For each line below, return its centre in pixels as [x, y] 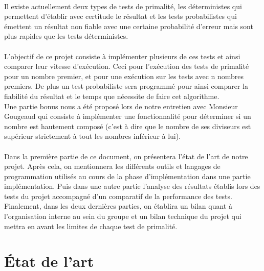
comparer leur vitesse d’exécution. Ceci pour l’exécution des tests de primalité [127, 66]
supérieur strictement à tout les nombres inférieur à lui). [93, 136]
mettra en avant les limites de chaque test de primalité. [91, 226]
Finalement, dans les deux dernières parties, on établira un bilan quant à [118, 206]
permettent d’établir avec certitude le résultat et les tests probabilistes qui [120, 16]
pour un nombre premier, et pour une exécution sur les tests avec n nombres [124, 76]
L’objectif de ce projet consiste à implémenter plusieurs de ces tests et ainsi [122, 56]
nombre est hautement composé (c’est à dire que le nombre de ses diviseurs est [128, 126]
